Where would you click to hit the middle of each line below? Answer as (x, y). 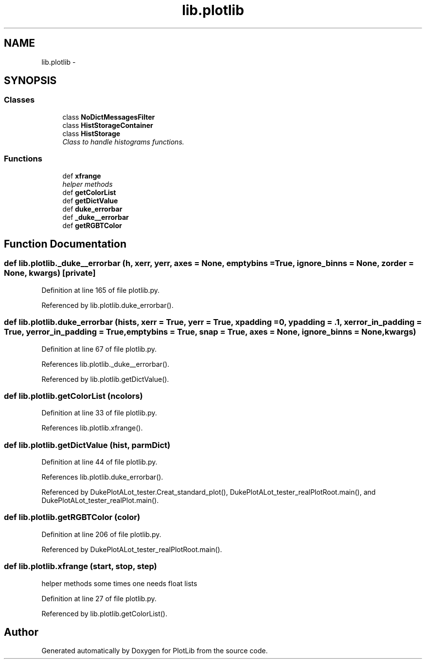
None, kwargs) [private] (50, 273)
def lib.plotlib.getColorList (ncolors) (73, 396)
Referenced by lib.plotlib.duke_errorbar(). (107, 305)
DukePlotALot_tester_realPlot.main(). (100, 501)
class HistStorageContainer (108, 125)
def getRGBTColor (92, 225)
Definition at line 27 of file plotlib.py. (99, 598)
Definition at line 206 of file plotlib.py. (101, 534)
